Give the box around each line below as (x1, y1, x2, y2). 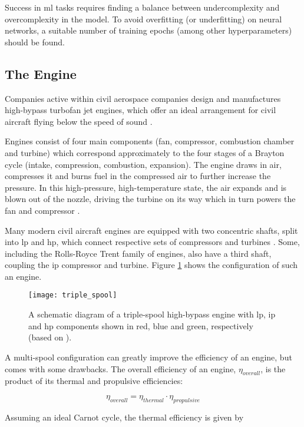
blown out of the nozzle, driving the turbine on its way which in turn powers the (5, 193, 296, 205)
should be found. (5, 35, 65, 48)
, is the (260, 362, 286, 375)
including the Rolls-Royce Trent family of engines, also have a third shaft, (5, 247, 272, 259)
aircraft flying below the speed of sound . (5, 115, 153, 127)
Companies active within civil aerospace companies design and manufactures (5, 92, 281, 104)
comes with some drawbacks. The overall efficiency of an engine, (5, 362, 236, 375)
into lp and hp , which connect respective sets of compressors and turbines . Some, (5, 236, 300, 248)
